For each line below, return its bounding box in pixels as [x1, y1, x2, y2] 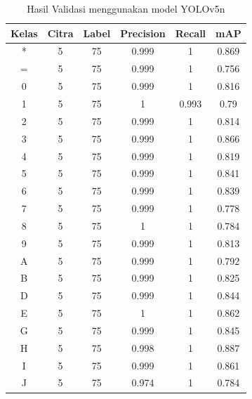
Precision [120, 25, 166, 40]
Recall [175, 25, 206, 40]
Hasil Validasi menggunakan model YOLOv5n [27, 1, 225, 15]
